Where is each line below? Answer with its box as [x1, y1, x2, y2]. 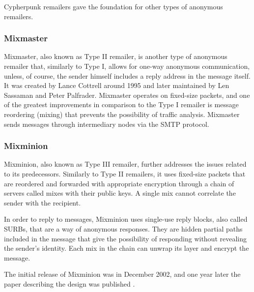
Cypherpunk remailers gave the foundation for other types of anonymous [4, 1, 223, 11]
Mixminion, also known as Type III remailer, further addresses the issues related [4, 159, 247, 169]
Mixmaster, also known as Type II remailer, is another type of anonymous [4, 51, 227, 61]
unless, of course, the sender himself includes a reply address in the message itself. [4, 70, 251, 81]
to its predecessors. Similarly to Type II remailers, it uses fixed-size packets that [4, 168, 246, 178]
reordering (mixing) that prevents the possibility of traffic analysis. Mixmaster [4, 109, 240, 119]
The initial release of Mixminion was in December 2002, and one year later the [4, 269, 241, 279]
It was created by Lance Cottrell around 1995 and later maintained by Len [4, 80, 229, 90]
